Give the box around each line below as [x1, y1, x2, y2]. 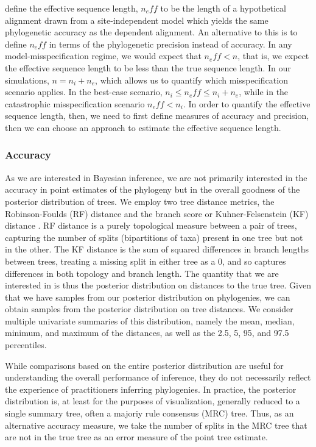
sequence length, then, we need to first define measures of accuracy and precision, [5, 109, 309, 122]
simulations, [5, 73, 49, 86]
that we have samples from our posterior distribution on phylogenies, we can [5, 290, 290, 303]
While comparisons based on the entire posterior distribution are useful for [5, 359, 284, 371]
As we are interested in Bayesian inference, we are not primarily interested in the [5, 171, 307, 184]
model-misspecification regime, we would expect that [5, 49, 202, 62]
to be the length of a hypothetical [160, 2, 286, 14]
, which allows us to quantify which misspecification [95, 73, 288, 86]
